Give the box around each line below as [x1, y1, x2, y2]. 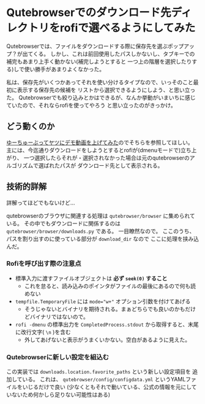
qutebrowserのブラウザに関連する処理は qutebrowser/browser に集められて [6, 212, 195, 219]
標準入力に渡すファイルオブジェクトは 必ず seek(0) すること [15, 274, 168, 282]
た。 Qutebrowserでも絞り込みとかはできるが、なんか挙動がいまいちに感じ [6, 93, 196, 101]
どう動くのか [6, 121, 55, 132]
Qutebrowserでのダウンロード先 [6, 6, 171, 20]
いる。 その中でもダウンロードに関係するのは [6, 219, 121, 227]
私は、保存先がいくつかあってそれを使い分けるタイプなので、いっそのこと [6, 78, 194, 86]
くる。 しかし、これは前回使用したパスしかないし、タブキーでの [32, 50, 195, 57]
